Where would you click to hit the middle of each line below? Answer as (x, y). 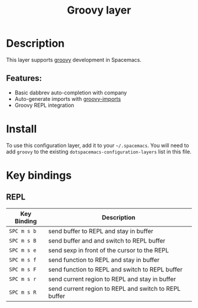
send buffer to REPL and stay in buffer (101, 231)
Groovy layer (99, 10)
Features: (24, 78)
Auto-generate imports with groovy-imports (68, 99)
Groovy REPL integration (44, 105)
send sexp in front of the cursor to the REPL (108, 250)
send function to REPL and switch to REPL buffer (115, 269)
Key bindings (39, 175)
